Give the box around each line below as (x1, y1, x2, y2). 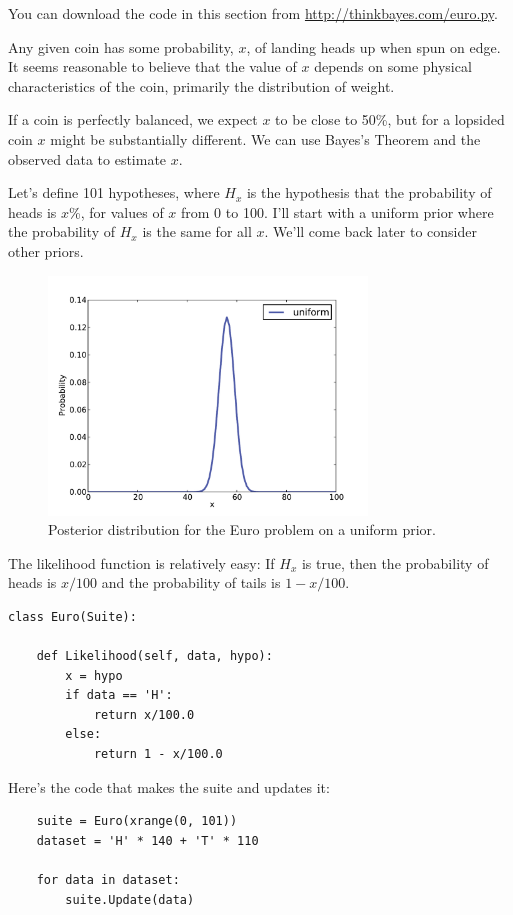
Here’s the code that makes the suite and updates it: (8, 776, 330, 797)
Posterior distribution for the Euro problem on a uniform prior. (48, 519, 436, 540)
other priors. (8, 240, 84, 261)
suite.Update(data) (65, 892, 195, 907)
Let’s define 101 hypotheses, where (8, 182, 220, 203)
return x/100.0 (93, 707, 195, 722)
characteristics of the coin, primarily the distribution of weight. (8, 75, 395, 96)
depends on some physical (314, 56, 472, 77)
